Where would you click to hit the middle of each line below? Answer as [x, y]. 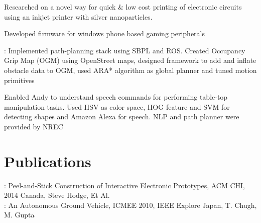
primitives [19, 80]
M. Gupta [19, 215]
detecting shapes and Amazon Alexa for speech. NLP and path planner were [122, 117]
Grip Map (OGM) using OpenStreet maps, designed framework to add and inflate [130, 60]
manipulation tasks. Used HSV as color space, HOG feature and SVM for [117, 106]
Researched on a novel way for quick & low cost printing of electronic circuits [123, 7]
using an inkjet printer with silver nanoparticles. [78, 16]
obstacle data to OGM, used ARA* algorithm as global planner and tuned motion [130, 70]
